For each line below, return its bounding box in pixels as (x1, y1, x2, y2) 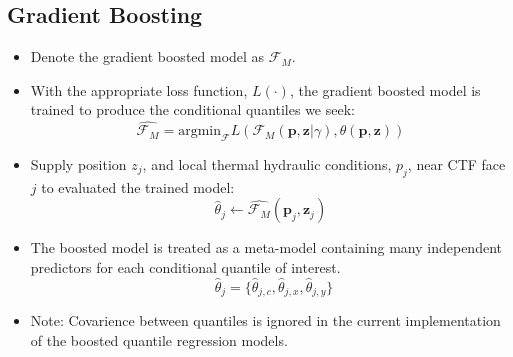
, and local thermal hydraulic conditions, (142, 154, 392, 174)
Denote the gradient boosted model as (30, 46, 265, 67)
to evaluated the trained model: (41, 176, 235, 197)
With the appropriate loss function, (30, 79, 248, 100)
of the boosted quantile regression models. (30, 329, 288, 350)
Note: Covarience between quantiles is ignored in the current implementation (30, 310, 501, 331)
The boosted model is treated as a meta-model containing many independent (30, 237, 502, 258)
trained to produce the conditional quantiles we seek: (30, 99, 355, 120)
